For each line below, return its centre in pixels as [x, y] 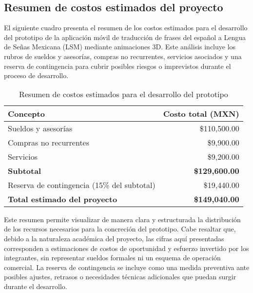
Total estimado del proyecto [63, 199]
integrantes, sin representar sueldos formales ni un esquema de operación [112, 258]
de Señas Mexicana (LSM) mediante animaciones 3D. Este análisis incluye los [120, 47]
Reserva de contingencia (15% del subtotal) [82, 185]
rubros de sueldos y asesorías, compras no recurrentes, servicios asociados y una [123, 56]
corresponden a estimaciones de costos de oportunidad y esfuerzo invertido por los [126, 248]
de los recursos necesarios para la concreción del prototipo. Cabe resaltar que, [120, 229]
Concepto [26, 113]
